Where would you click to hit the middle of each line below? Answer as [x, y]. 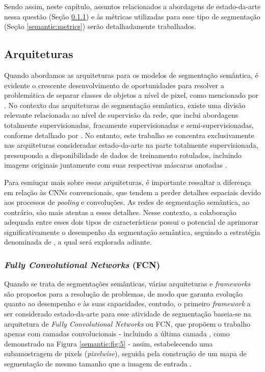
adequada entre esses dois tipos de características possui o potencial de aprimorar [131, 222]
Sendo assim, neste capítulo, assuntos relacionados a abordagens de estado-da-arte [132, 6]
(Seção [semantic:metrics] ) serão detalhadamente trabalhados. [100, 26]
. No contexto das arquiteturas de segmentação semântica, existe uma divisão [125, 105]
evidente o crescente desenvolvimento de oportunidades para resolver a [114, 85]
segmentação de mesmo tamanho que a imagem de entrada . [98, 364]
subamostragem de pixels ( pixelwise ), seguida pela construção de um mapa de [125, 353]
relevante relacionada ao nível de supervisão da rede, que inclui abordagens [121, 115]
